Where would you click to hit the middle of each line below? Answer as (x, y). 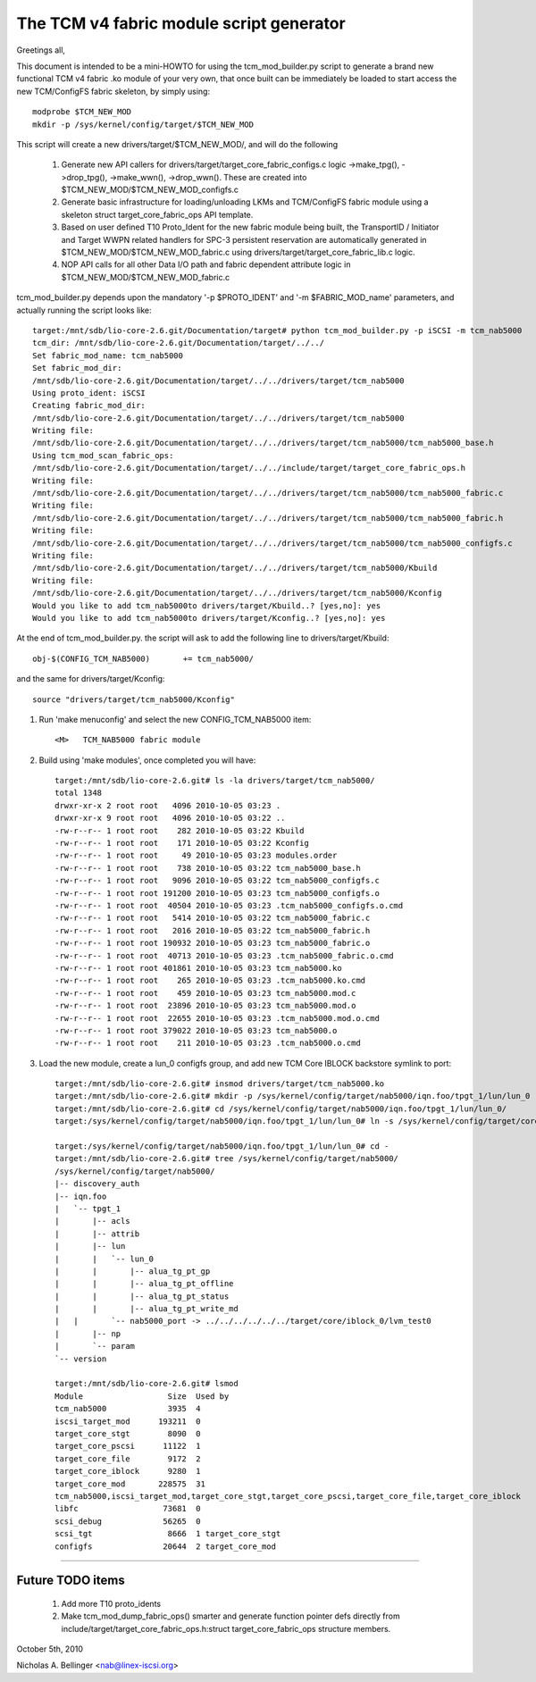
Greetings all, (41, 50)
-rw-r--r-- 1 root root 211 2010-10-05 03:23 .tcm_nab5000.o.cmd (208, 1043)
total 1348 (79, 793)
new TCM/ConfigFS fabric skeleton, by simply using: (113, 91)
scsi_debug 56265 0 (128, 1521)
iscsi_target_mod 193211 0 (128, 1421)
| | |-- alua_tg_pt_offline (144, 1284)
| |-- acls (92, 1221)
